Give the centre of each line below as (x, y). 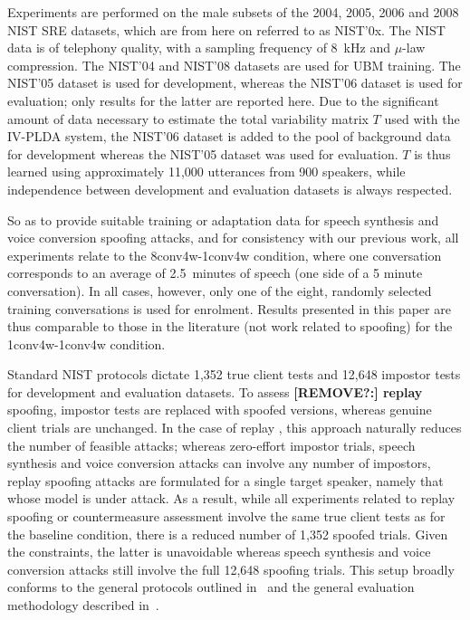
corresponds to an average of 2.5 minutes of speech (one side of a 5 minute (215, 273)
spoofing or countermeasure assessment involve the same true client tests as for (226, 516)
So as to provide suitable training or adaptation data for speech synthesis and (223, 219)
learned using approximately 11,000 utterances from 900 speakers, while (206, 172)
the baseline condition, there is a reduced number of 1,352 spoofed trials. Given (228, 534)
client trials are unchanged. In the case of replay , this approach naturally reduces (235, 428)
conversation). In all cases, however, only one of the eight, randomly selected (220, 290)
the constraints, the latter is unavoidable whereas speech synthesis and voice (219, 552)
